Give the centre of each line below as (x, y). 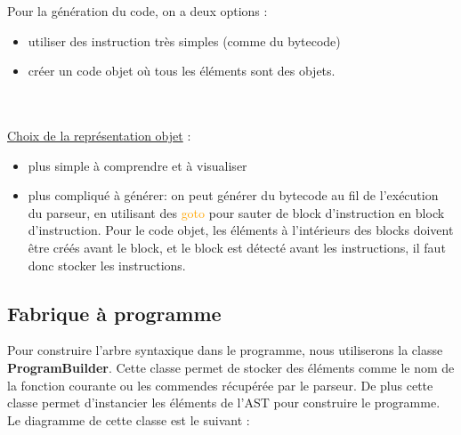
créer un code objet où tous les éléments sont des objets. (182, 71)
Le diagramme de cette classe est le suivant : (129, 419)
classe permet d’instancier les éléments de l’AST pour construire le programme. (224, 403)
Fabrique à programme (114, 313)
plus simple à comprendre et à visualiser (137, 165)
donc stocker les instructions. (107, 265)
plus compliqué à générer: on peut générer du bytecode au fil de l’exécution (233, 195)
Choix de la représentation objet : (99, 135)
